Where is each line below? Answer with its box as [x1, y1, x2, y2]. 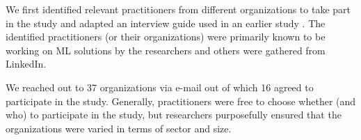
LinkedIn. [6, 56, 47, 71]
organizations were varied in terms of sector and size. [6, 120, 232, 135]
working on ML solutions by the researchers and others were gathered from [6, 42, 326, 57]
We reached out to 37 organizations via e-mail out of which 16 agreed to [6, 79, 314, 94]
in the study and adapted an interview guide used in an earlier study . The [6, 15, 326, 30]
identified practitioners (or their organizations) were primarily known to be [6, 29, 326, 44]
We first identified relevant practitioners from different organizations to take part [6, 2, 351, 16]
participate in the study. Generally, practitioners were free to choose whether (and [6, 93, 356, 108]
